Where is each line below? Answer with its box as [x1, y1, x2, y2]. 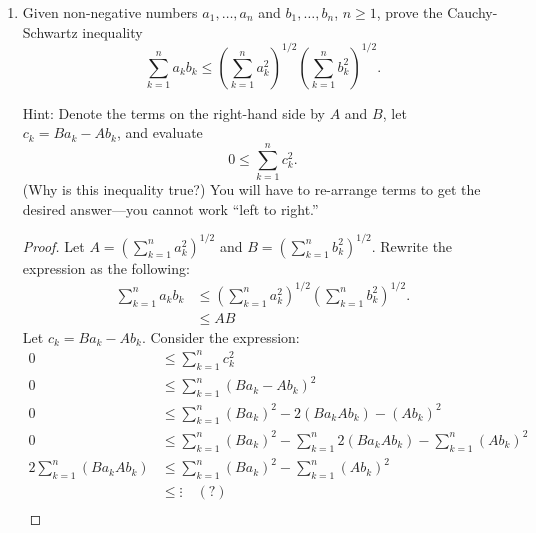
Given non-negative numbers [22, 2, 198, 22]
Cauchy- [447, 2, 498, 22]
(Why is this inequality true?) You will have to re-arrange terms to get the [22, 179, 481, 199]
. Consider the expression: [141, 326, 300, 347]
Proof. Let [22, 235, 85, 256]
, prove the [376, 2, 443, 22]
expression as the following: [22, 257, 190, 278]
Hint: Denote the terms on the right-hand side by [22, 102, 325, 123]
